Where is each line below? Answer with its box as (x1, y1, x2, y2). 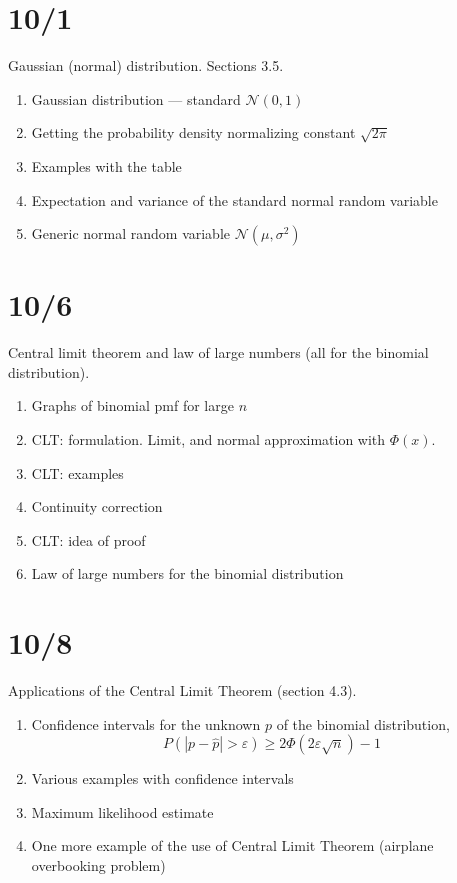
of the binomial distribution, (276, 713, 450, 734)
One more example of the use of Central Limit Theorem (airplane (31, 835, 434, 856)
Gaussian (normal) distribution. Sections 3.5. (8, 55, 284, 76)
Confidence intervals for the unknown (31, 713, 261, 734)
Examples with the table (31, 155, 182, 176)
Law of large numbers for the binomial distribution (31, 563, 344, 584)
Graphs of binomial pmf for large (31, 395, 234, 416)
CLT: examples (31, 462, 124, 483)
